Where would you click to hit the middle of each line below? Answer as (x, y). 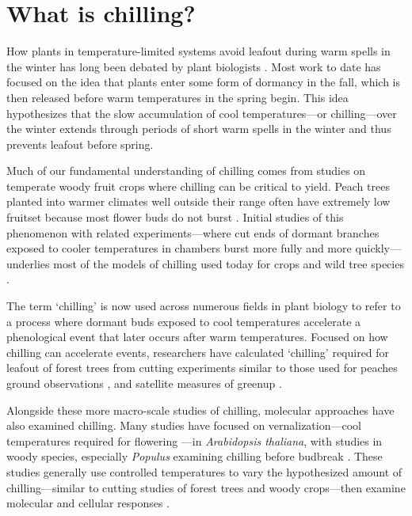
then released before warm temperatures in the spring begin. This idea (177, 97)
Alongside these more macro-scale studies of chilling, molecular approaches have (200, 410)
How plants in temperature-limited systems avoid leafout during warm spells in (198, 51)
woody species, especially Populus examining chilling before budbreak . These (195, 456)
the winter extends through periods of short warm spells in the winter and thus (199, 129)
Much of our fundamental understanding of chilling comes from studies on (186, 171)
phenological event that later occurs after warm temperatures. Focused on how (197, 337)
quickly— (378, 248)
